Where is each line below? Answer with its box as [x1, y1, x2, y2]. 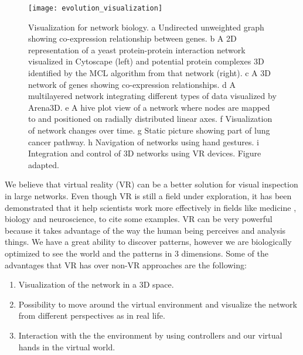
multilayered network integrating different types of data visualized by [28, 90, 277, 102]
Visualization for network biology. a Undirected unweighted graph [28, 21, 264, 33]
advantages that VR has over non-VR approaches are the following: [5, 258, 247, 271]
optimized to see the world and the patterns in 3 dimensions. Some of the [5, 247, 268, 259]
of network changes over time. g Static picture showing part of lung [28, 124, 270, 136]
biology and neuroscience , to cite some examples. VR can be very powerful [5, 213, 273, 225]
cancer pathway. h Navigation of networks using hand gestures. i [28, 135, 259, 148]
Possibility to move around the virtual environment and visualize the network [18, 298, 297, 310]
